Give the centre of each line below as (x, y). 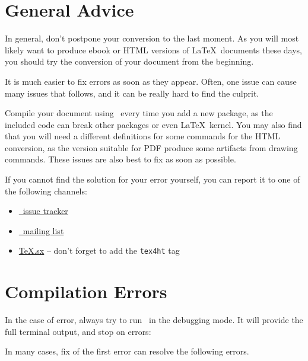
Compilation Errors (86, 291)
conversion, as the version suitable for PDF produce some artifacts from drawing (151, 147)
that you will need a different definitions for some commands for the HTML (143, 136)
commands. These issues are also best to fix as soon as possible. (120, 159)
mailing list (43, 230)
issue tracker (45, 211)
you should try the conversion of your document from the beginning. (129, 61)
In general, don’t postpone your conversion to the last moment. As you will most (152, 38)
